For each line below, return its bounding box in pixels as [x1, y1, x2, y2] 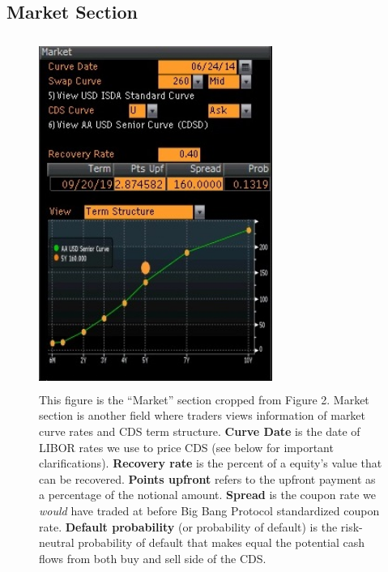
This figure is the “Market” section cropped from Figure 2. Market [39, 391, 369, 408]
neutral [39, 534, 75, 551]
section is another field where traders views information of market [39, 407, 366, 424]
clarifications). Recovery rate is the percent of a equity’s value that [39, 455, 382, 472]
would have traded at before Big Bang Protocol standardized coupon [39, 502, 380, 519]
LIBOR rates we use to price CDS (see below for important [39, 438, 334, 455]
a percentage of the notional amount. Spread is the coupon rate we [39, 486, 376, 503]
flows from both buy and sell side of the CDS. [39, 549, 266, 566]
